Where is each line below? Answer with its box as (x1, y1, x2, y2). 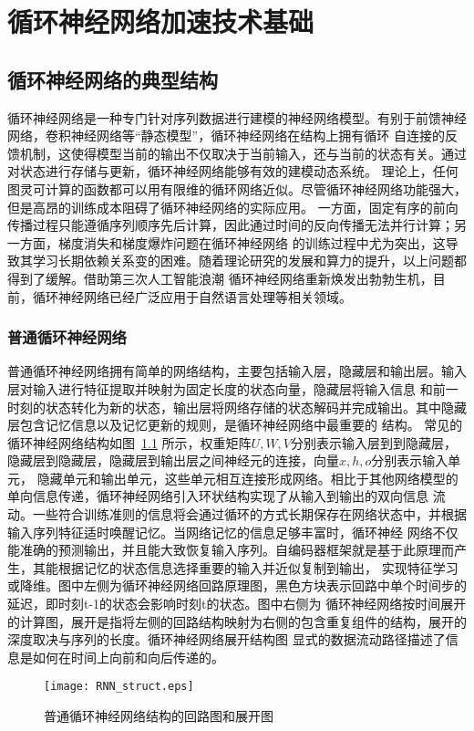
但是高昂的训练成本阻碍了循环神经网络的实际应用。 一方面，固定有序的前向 (7, 197, 459, 216)
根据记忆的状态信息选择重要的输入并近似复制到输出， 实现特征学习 (57, 558, 459, 577)
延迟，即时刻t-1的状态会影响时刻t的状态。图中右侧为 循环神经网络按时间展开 (7, 594, 467, 613)
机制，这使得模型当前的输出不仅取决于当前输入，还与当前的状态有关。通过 (19, 143, 467, 162)
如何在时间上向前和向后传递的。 (32, 647, 224, 666)
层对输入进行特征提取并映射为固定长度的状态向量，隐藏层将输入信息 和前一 (7, 379, 459, 398)
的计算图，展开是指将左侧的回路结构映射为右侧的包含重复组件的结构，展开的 (7, 611, 467, 631)
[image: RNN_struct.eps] (44, 680, 194, 694)
